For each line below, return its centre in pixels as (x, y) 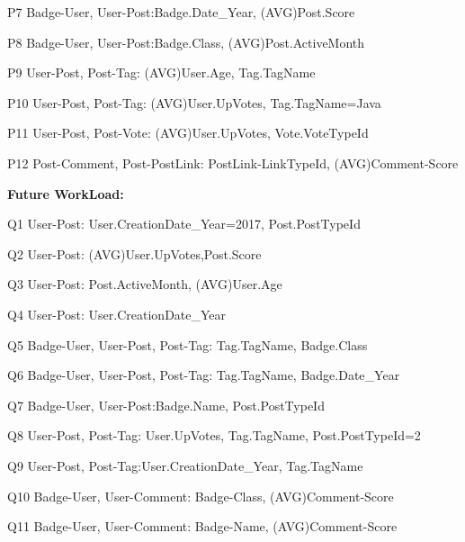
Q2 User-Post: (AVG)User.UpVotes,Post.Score (134, 253)
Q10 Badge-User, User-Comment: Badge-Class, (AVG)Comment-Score (201, 496)
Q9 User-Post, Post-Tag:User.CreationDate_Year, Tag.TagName (185, 465)
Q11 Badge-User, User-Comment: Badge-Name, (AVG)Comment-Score (202, 526)
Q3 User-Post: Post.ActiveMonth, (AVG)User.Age (145, 284)
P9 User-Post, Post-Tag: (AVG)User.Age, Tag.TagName (161, 72)
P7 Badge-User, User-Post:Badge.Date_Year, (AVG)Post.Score (181, 12)
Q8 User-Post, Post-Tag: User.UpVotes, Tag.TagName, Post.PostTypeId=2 (214, 435)
